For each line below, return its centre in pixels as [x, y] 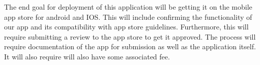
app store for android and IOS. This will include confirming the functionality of [128, 17]
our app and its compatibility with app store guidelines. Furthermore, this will [126, 27]
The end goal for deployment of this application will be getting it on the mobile [128, 7]
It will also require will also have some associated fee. [87, 56]
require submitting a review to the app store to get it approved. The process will [130, 36]
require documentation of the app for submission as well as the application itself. [130, 46]
